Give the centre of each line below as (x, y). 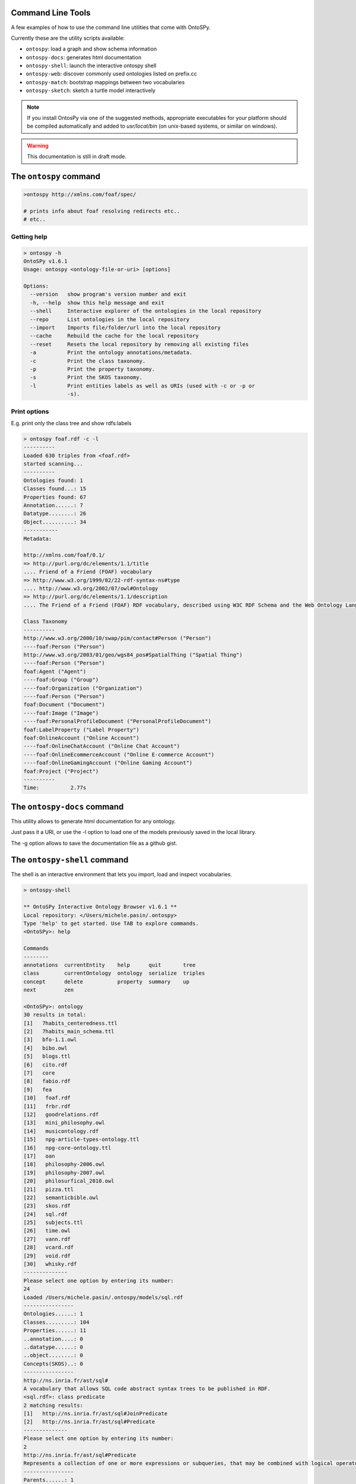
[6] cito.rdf (45, 1065)
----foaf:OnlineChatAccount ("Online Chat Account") (102, 746)
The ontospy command (56, 177)
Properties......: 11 (55, 1331)
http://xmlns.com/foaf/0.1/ (64, 555)
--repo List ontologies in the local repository (110, 319)
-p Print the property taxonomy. (93, 369)
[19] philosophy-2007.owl (64, 1173)
